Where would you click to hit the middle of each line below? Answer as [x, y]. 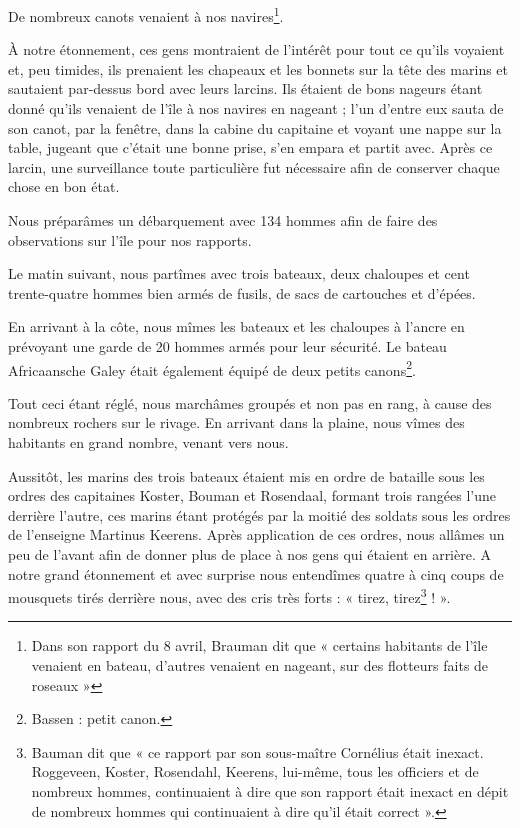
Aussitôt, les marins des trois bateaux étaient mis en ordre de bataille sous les [246, 475]
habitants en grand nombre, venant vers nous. [148, 442]
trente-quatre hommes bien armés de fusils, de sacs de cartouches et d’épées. [242, 292]
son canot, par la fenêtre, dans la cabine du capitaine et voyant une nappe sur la [255, 127]
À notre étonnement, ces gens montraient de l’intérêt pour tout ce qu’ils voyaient [256, 49]
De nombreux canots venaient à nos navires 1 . [146, 14]
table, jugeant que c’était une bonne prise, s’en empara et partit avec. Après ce [250, 147]
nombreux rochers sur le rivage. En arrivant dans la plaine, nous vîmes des [236, 422]
